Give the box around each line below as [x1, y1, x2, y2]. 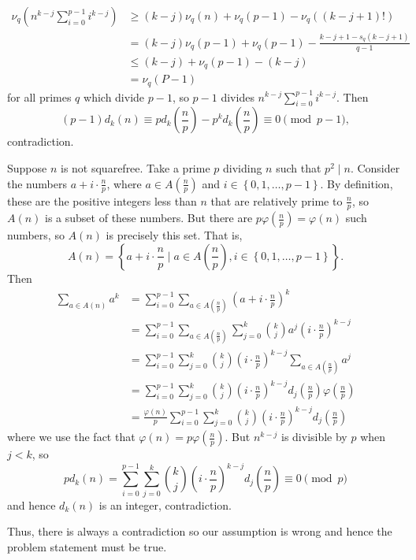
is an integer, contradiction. [98, 496, 232, 513]
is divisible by [280, 428, 347, 445]
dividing [223, 159, 262, 176]
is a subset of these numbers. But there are [45, 210, 253, 226]
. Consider [350, 159, 400, 176]
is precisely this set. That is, [106, 227, 243, 243]
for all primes [7, 88, 72, 105]
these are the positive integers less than [7, 192, 197, 209]
